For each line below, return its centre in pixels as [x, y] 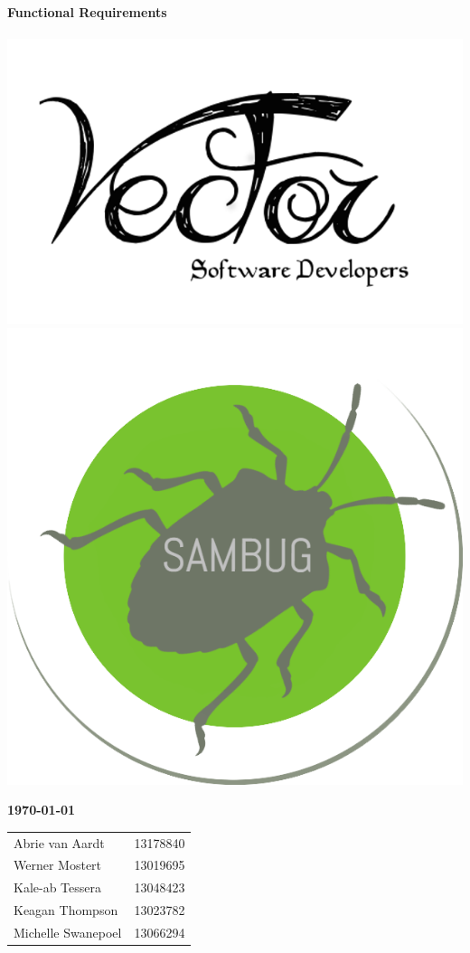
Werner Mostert [58, 865]
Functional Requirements [87, 12]
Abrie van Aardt [59, 842]
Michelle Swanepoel [68, 932]
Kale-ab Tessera [58, 887]
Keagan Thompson [66, 910]
